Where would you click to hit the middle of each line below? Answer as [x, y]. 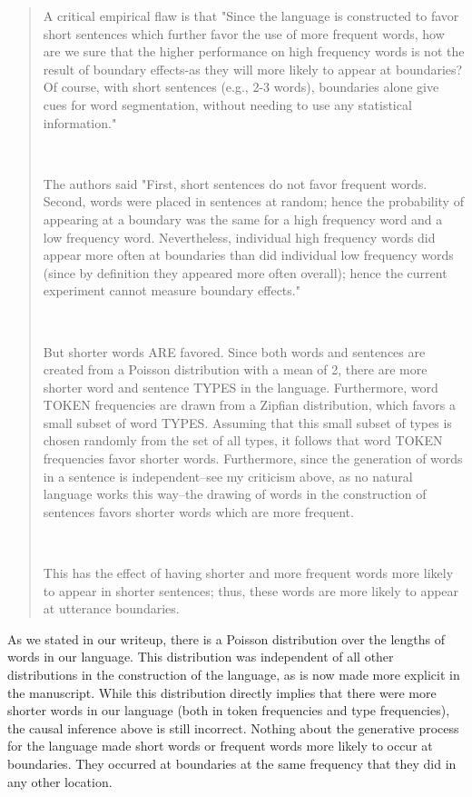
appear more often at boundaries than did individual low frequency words [248, 255]
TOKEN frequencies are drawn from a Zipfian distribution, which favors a [249, 405]
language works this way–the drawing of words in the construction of [235, 494]
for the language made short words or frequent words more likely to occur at [220, 746]
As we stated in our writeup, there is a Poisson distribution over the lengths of [226, 638]
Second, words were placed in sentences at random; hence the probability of [253, 201]
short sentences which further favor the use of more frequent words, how [244, 33]
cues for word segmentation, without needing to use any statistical [227, 104]
